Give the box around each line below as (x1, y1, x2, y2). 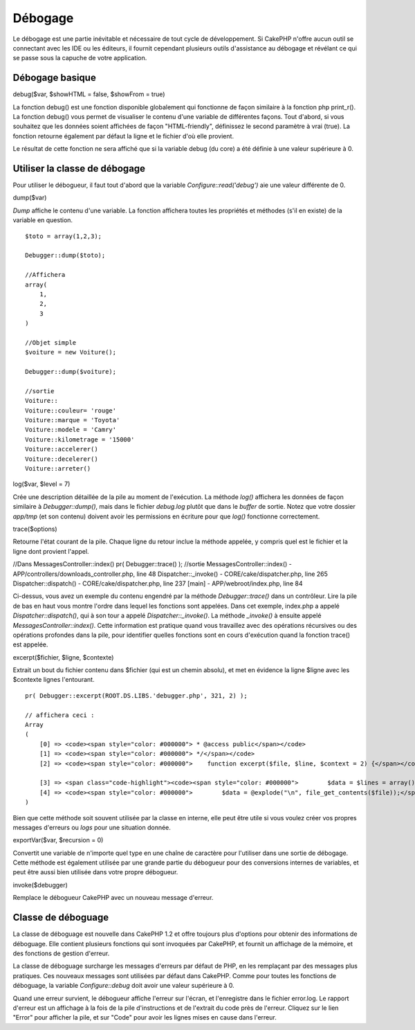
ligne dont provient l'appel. (12, 547, 89, 555)
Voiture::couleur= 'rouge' (25, 406, 117, 415)
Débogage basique (12, 72, 96, 84)
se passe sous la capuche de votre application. (12, 54, 147, 62)
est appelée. (12, 640, 48, 649)
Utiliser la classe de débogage (12, 163, 145, 174)
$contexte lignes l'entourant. (12, 676, 95, 684)
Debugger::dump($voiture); (25, 368, 117, 376)
